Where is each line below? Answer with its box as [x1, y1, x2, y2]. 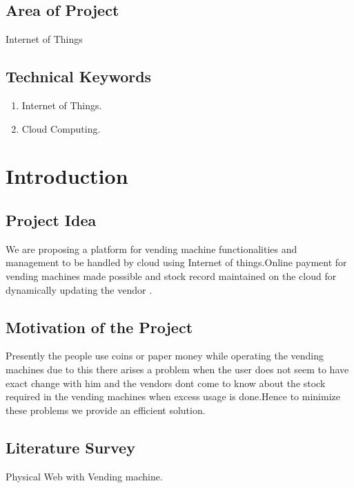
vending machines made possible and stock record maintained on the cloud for [6, 268, 337, 283]
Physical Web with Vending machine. [6, 469, 163, 483]
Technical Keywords [6, 66, 152, 87]
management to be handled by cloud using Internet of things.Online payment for [6, 255, 347, 270]
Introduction [6, 162, 128, 190]
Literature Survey [6, 436, 135, 458]
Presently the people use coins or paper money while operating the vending [6, 348, 324, 363]
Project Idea [6, 209, 97, 230]
